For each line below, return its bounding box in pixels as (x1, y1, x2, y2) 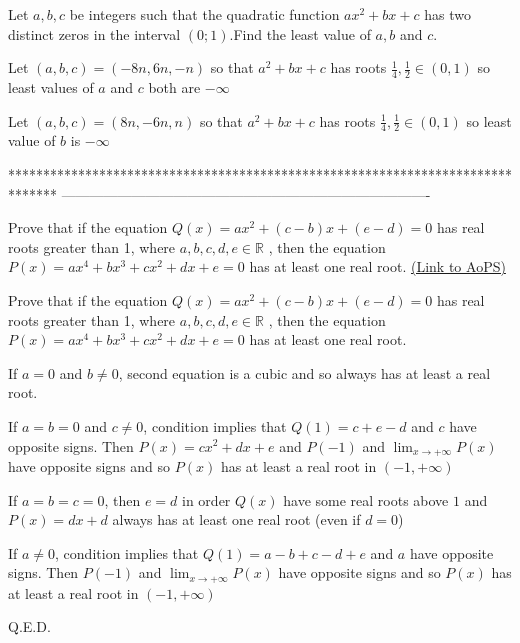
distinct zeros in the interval (8, 23, 181, 44)
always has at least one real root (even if (112, 509, 361, 530)
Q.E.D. (8, 616, 51, 637)
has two (424, 4, 471, 24)
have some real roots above (283, 489, 449, 510)
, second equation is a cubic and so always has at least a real (118, 362, 491, 383)
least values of (8, 77, 94, 98)
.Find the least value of (229, 23, 371, 44)
